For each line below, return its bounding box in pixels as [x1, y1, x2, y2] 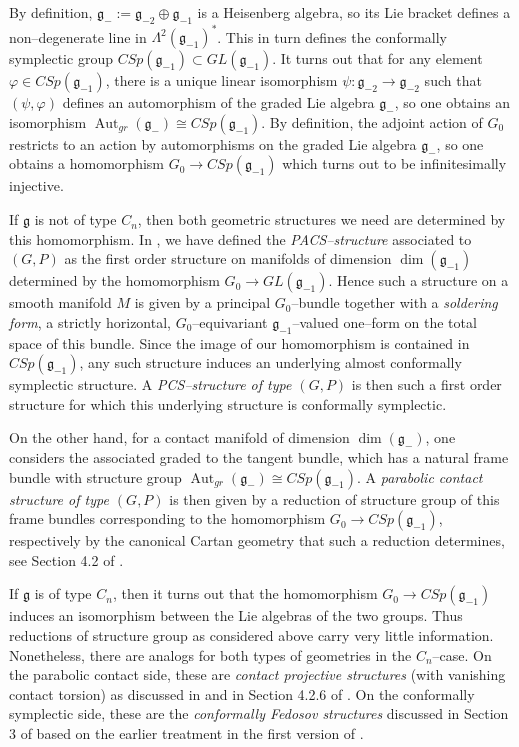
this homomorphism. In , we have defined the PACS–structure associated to [9, 228, 472, 249]
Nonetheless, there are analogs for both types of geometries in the [9, 644, 412, 665]
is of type [34, 583, 92, 604]
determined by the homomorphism [9, 270, 220, 291]
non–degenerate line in [9, 26, 147, 47]
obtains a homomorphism [9, 153, 164, 174]
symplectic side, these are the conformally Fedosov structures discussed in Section [9, 703, 509, 724]
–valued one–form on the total [292, 311, 477, 332]
